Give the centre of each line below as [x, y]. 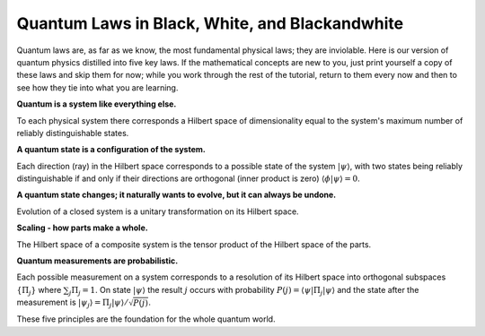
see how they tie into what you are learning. [97, 87]
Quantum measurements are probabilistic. [97, 261]
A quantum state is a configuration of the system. [111, 150]
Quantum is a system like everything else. [97, 104]
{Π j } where [39, 291]
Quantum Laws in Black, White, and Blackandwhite [210, 23]
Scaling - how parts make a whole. [82, 228]
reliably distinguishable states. [73, 133]
